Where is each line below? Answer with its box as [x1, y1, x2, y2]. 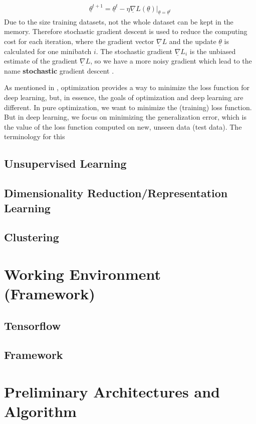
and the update [169, 36, 216, 47]
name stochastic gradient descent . [4, 65, 114, 76]
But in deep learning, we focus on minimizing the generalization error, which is [4, 112, 246, 122]
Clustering [4, 229, 59, 245]
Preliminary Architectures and [4, 381, 220, 402]
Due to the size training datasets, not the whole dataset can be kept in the [4, 16, 233, 27]
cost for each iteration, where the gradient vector [4, 36, 154, 47]
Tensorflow [4, 317, 61, 333]
